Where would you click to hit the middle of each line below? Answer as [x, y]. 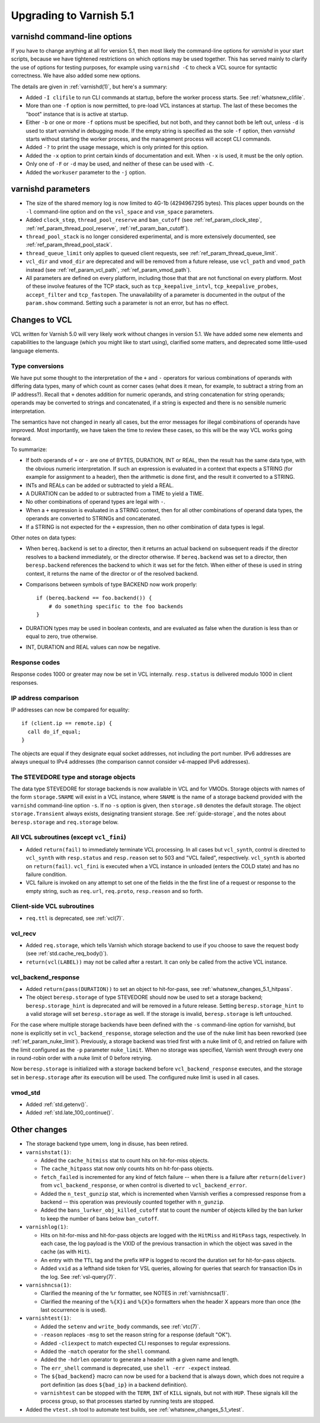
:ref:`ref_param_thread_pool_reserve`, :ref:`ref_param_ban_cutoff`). [108, 228]
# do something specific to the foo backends [116, 606]
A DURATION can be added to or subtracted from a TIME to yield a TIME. [115, 494]
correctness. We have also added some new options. [76, 76]
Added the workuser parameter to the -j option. [86, 172]
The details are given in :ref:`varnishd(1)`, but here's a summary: [89, 87]
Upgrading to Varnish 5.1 [73, 15]
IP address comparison [45, 698]
